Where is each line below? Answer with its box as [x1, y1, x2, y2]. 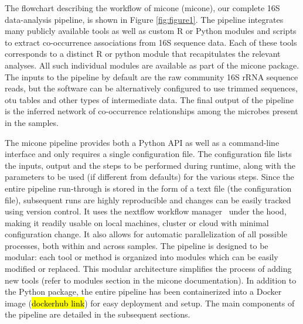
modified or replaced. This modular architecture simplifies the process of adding [5, 262, 292, 275]
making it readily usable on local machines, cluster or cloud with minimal [5, 216, 269, 228]
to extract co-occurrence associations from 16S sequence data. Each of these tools [5, 36, 297, 48]
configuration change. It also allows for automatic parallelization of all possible [5, 228, 287, 240]
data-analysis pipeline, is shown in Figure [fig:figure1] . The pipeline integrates [5, 13, 284, 25]
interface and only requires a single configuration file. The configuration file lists [5, 148, 292, 160]
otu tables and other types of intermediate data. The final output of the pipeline [5, 93, 294, 105]
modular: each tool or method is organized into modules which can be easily [5, 251, 278, 263]
